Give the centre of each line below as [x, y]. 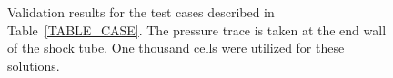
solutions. [34, 65]
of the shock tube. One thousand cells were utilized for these [176, 48]
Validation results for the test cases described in [141, 12]
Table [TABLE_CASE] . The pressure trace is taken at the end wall [197, 29]
